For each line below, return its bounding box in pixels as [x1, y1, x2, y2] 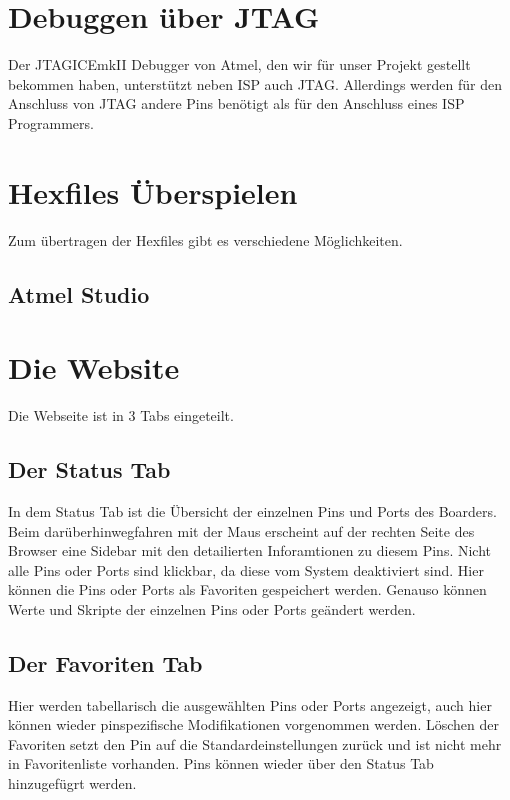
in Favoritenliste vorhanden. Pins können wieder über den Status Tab [8, 753, 434, 774]
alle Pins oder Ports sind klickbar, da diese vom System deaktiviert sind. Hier [8, 559, 484, 580]
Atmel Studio [8, 278, 150, 309]
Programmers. [8, 112, 94, 133]
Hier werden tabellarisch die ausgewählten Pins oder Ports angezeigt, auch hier [8, 694, 492, 715]
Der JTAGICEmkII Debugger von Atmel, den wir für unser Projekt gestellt [8, 54, 471, 75]
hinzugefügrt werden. [8, 773, 137, 794]
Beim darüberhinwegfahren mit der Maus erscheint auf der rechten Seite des [8, 520, 475, 541]
